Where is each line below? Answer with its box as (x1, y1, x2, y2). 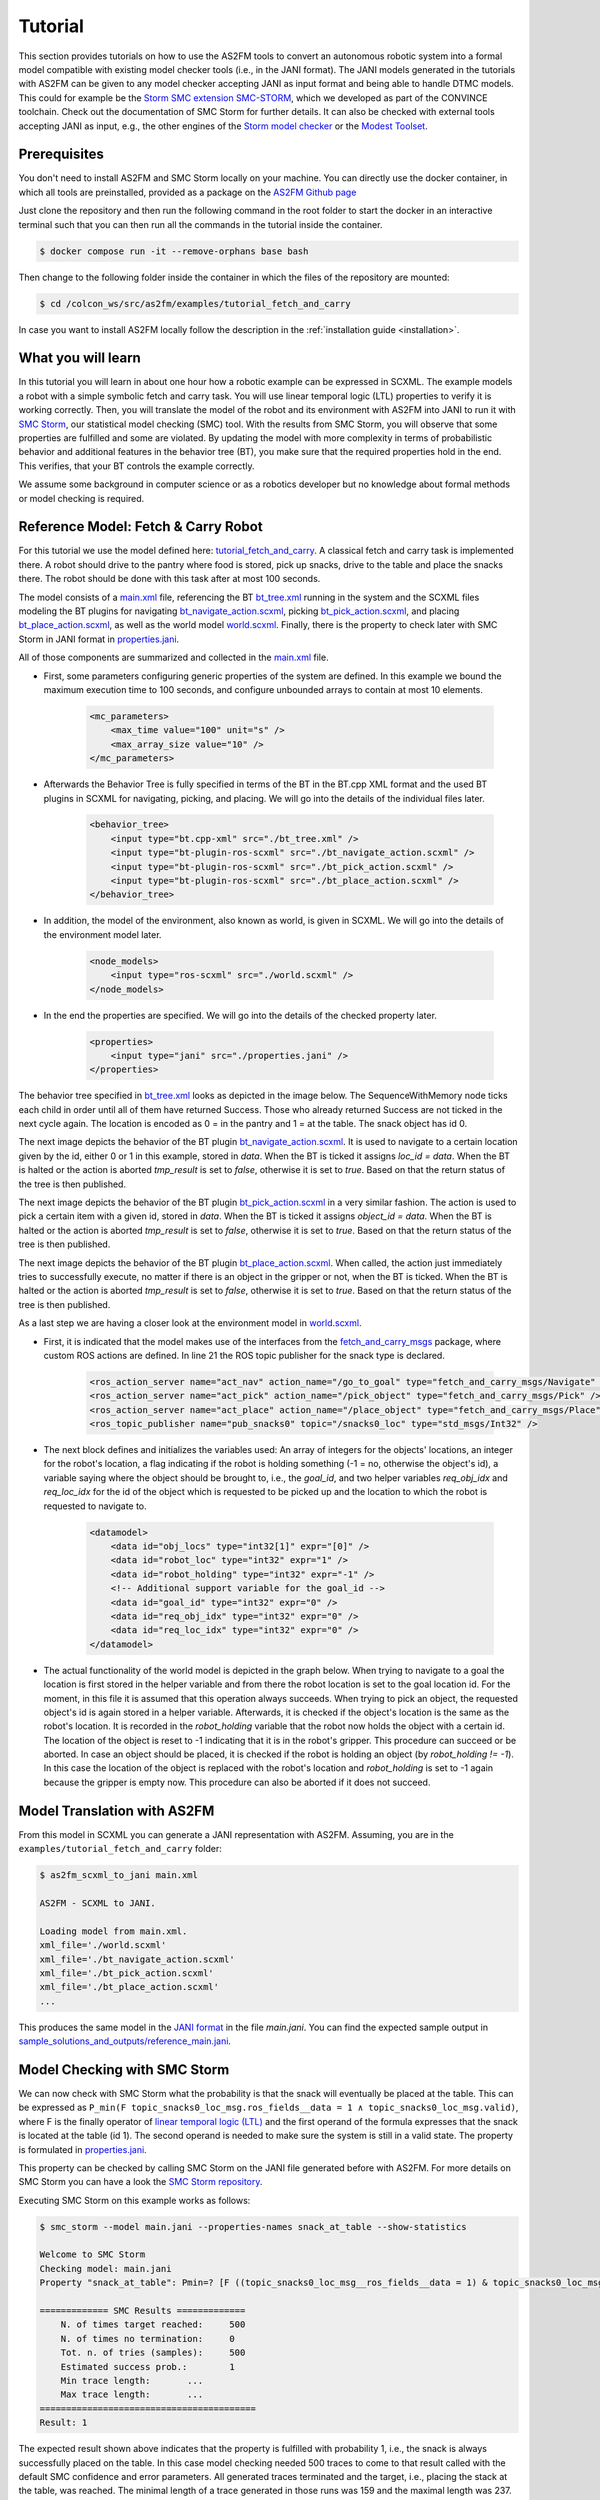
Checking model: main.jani (39, 2263, 172, 2274)
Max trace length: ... (60, 2389, 204, 2400)
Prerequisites (18, 146, 104, 163)
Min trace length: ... (60, 2375, 204, 2386)
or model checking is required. (18, 492, 145, 504)
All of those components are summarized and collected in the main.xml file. (18, 651, 329, 664)
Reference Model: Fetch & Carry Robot (18, 518, 264, 535)
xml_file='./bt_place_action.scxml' (39, 1981, 220, 1993)
